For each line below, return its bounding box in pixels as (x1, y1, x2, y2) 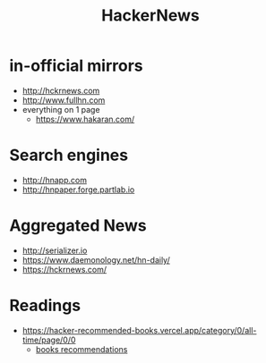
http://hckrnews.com (21, 85, 100, 96)
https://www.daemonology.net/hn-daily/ (21, 254, 170, 265)
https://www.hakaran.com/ (35, 114, 135, 124)
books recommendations (35, 343, 128, 354)
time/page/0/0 (21, 334, 76, 345)
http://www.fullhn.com (21, 95, 106, 106)
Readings (9, 296, 82, 316)
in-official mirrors (9, 55, 143, 76)
